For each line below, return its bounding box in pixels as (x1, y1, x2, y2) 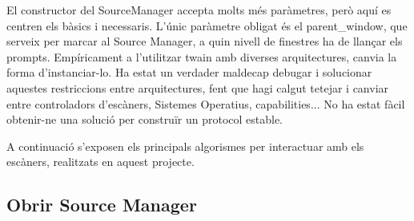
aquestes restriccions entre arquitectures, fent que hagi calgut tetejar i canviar (6, 79, 389, 96)
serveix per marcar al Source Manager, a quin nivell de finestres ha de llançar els (6, 33, 403, 49)
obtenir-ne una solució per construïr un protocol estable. (6, 111, 283, 128)
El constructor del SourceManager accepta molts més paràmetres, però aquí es (6, 2, 392, 18)
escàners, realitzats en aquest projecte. (6, 153, 195, 170)
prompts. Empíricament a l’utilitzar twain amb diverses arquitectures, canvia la (6, 48, 397, 65)
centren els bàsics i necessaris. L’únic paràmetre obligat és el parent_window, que (6, 17, 408, 34)
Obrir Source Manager (6, 192, 197, 217)
